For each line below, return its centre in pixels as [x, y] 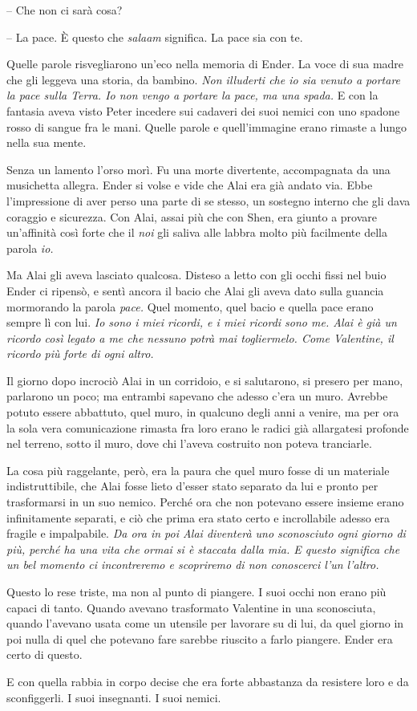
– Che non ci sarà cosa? [65, 10]
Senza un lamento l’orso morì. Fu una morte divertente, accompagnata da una [198, 169]
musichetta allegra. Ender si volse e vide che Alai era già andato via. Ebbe [190, 185]
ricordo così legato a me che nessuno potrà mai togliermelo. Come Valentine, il [200, 337]
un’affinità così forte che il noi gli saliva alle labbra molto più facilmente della [197, 232]
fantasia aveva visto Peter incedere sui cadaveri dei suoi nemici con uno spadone [203, 110]
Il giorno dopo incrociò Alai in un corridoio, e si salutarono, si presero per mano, [205, 380]
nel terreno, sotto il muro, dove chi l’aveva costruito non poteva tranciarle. [189, 443]
